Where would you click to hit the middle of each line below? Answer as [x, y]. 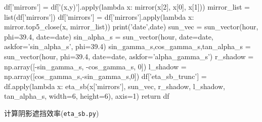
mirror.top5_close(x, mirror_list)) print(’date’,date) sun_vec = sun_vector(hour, [131, 27]
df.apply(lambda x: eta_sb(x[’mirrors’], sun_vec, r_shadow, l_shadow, [115, 86]
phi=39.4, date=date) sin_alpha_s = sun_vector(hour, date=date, [109, 36]
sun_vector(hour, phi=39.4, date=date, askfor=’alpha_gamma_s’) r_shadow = [129, 56]
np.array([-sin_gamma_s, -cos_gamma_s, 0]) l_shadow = [95, 66]
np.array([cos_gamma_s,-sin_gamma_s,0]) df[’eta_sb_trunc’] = [105, 76]
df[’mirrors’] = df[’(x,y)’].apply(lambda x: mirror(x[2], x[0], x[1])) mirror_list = [127, 7]
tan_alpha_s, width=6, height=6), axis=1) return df [87, 96]
